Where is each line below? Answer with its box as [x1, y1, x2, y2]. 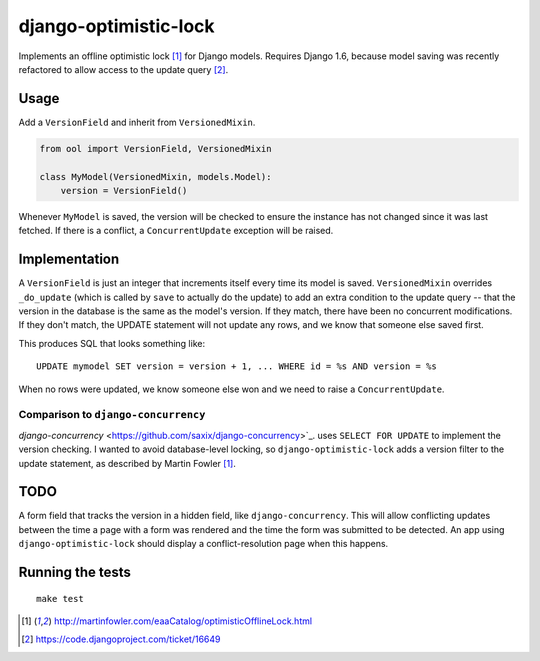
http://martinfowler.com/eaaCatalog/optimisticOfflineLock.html [53, 615, 313, 627]
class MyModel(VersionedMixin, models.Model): [39, 171, 272, 182]
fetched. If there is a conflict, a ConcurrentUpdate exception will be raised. [18, 225, 334, 237]
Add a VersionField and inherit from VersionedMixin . [18, 116, 256, 128]
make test [36, 593, 84, 604]
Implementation [18, 251, 120, 268]
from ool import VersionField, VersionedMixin [39, 143, 272, 154]
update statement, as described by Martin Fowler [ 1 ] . [18, 457, 237, 469]
